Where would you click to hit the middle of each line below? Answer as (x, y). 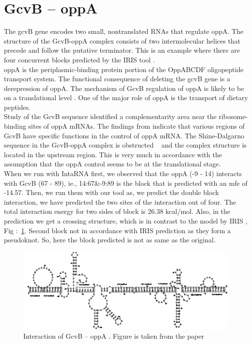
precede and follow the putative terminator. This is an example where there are (122, 50)
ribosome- (233, 116)
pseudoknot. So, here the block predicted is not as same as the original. (110, 240)
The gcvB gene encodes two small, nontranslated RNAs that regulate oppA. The (124, 31)
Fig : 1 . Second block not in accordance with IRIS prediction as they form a (118, 230)
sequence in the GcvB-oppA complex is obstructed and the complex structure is (125, 145)
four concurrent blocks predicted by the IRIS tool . (79, 59)
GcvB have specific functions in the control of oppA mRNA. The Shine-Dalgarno (124, 135)
